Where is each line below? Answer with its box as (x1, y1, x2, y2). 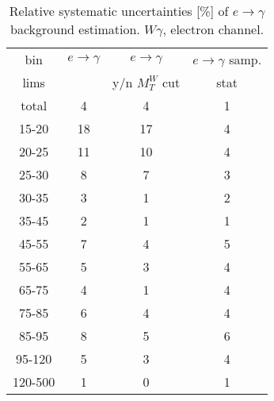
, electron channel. (162, 20, 264, 38)
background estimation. (10, 20, 140, 38)
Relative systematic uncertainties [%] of (9, 2, 229, 20)
